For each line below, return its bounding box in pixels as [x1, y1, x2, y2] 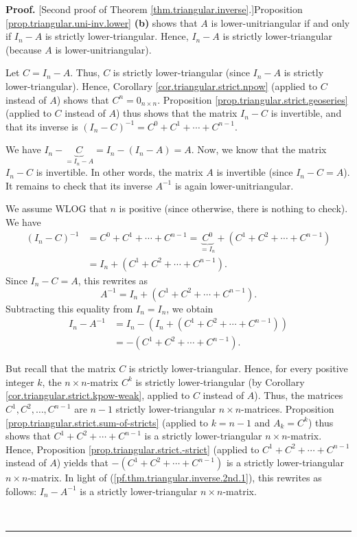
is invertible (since [216, 165, 293, 179]
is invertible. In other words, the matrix [36, 165, 203, 179]
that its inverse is [5, 119, 78, 133]
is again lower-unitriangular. [174, 178, 294, 192]
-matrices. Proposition [241, 402, 334, 415]
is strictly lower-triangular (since [113, 65, 250, 80]
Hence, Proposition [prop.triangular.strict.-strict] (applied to [5, 442, 260, 456]
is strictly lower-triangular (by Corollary [135, 374, 305, 389]
